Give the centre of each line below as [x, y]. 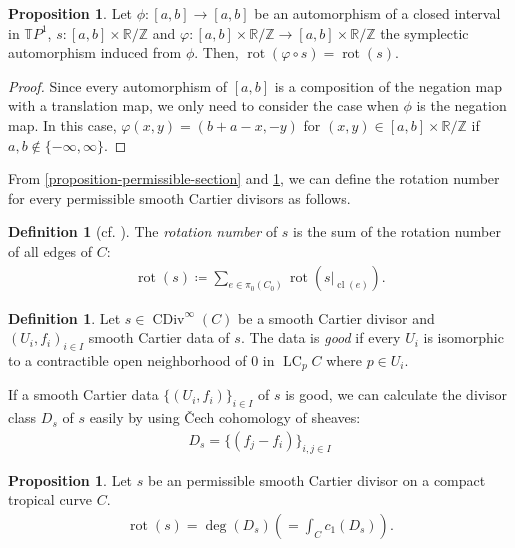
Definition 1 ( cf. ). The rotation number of [143, 231]
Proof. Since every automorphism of [118, 85]
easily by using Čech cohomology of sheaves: [225, 417]
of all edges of [50, 250]
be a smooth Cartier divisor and [336, 317]
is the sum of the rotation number [397, 231]
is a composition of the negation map [388, 85]
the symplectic [424, 32]
